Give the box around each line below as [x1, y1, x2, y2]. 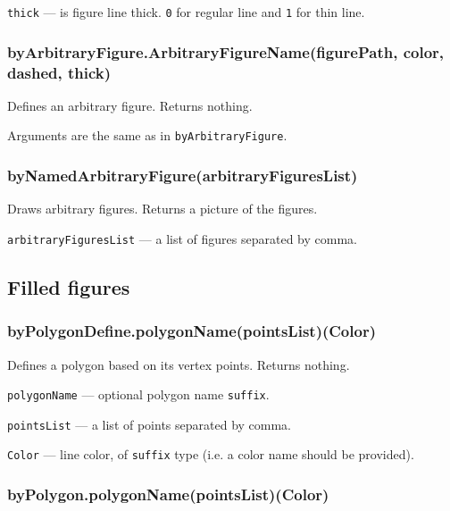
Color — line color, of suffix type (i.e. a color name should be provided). [7, 445, 414, 464]
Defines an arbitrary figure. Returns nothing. [7, 96, 253, 114]
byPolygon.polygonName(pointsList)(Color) [7, 483, 329, 505]
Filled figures [7, 272, 130, 300]
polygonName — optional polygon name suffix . [7, 385, 270, 404]
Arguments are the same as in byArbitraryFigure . [7, 126, 287, 145]
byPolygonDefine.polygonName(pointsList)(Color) [7, 320, 376, 342]
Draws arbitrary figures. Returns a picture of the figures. [7, 199, 318, 218]
